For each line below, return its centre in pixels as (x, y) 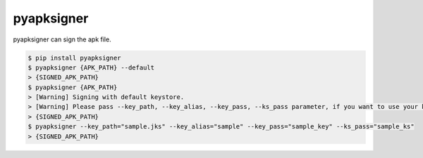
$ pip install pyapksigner (74, 58)
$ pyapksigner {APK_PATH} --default (91, 67)
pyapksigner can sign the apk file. (62, 39)
